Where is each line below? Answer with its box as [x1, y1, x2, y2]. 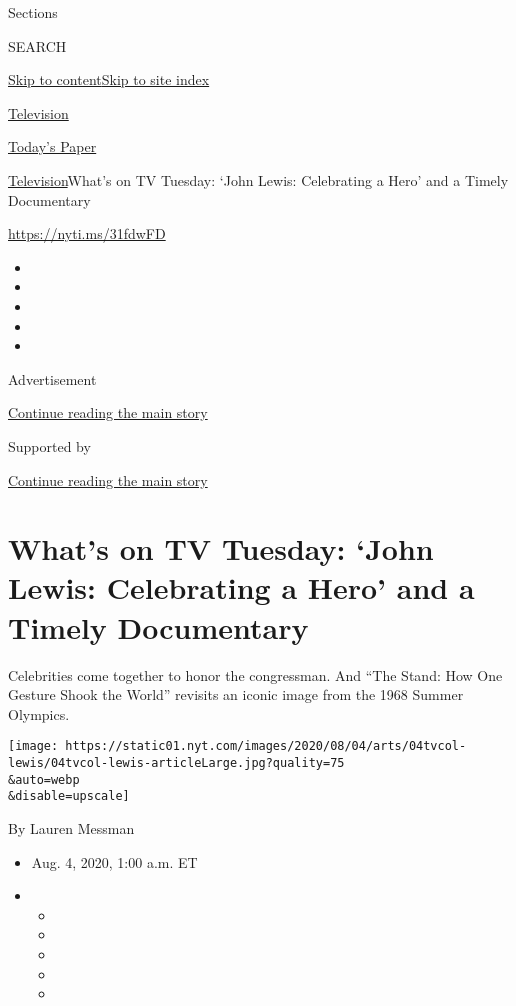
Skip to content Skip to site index [8, 69, 210, 90]
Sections [8, 2, 58, 22]
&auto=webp [8, 772, 80, 787]
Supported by [8, 435, 91, 456]
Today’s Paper [8, 136, 97, 157]
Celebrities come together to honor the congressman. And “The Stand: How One [8, 664, 503, 685]
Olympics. [8, 703, 70, 724]
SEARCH [8, 35, 67, 56]
